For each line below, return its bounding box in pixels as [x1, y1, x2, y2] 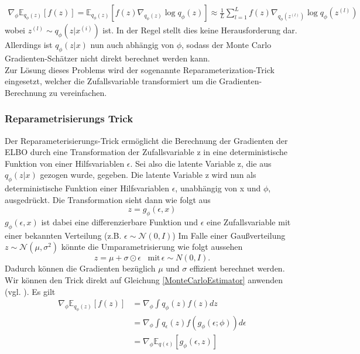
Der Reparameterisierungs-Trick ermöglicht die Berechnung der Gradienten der [5, 134, 288, 146]
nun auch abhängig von [90, 39, 174, 51]
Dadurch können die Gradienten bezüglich [5, 262, 156, 274]
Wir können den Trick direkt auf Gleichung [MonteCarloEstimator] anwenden [5, 274, 283, 286]
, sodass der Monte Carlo [181, 39, 272, 51]
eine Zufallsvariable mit [206, 216, 291, 228]
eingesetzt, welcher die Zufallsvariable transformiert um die [5, 75, 217, 87]
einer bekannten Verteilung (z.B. [5, 229, 122, 241]
